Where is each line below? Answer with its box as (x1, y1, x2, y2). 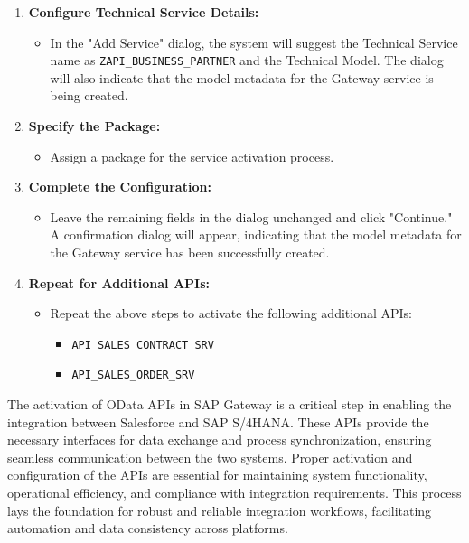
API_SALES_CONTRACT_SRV (71, 338, 214, 351)
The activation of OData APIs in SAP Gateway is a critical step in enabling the (7, 395, 452, 414)
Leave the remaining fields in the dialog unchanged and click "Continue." (50, 207, 453, 226)
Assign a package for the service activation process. (50, 146, 334, 165)
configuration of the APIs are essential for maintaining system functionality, (7, 465, 427, 484)
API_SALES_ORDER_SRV (71, 369, 195, 382)
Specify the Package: (28, 117, 161, 136)
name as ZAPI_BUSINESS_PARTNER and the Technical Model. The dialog (50, 51, 444, 70)
